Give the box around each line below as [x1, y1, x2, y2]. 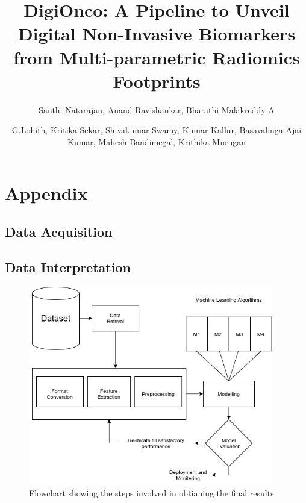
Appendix [5, 181, 88, 205]
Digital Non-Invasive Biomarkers [17, 21, 296, 46]
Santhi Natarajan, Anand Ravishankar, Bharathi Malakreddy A [39, 103, 275, 116]
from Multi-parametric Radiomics [13, 45, 300, 69]
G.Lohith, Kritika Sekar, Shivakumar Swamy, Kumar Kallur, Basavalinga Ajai [11, 123, 302, 136]
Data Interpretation [5, 257, 131, 276]
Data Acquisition [5, 222, 113, 241]
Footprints [113, 68, 201, 93]
